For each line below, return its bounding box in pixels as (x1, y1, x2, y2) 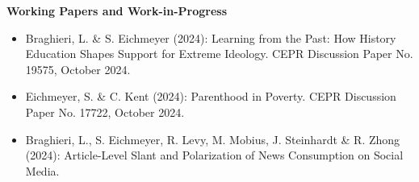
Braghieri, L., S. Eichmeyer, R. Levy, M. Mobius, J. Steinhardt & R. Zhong (25, 130, 400, 147)
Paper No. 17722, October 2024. (25, 103, 185, 120)
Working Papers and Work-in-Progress (6, 2, 227, 19)
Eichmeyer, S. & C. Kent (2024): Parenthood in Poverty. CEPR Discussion (25, 88, 396, 105)
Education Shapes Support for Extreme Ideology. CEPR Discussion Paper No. (25, 45, 413, 62)
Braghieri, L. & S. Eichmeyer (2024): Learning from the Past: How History (25, 29, 396, 46)
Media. (25, 162, 60, 179)
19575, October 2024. (25, 60, 131, 77)
